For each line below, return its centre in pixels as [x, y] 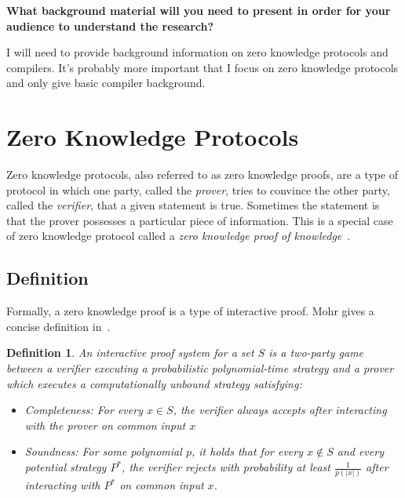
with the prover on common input [105, 425]
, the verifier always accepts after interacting [280, 410]
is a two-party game [316, 353]
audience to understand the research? [110, 25]
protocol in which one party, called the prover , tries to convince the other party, [198, 189]
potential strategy [66, 467]
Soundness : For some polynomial [103, 451]
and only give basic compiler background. [106, 83]
